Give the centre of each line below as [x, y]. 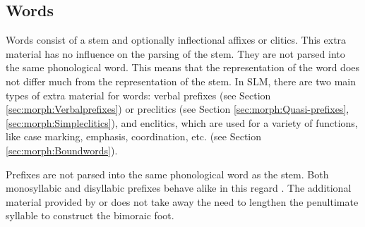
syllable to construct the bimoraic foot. [90, 215]
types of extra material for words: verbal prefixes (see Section [138, 95]
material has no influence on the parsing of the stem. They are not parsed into [175, 53]
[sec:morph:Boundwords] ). [62, 150]
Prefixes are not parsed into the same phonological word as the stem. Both [167, 174]
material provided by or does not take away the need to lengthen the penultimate [182, 201]
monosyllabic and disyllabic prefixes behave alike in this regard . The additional [179, 188]
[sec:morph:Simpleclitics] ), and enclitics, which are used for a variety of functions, [182, 122]
